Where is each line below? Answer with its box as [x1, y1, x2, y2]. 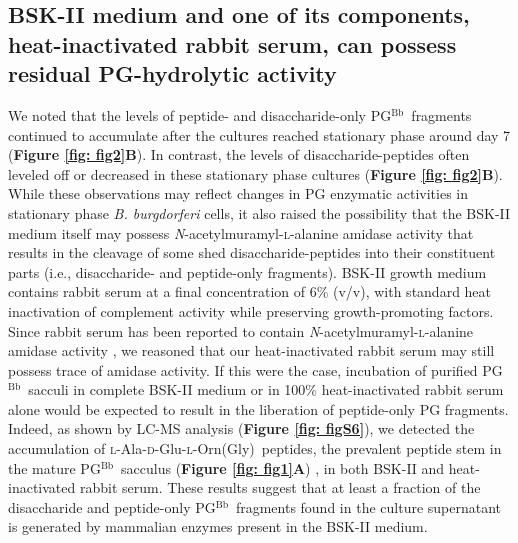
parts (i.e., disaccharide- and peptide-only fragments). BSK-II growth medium [8, 261, 487, 282]
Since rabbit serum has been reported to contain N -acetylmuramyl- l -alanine [8, 320, 474, 341]
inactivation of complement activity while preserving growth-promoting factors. [8, 300, 494, 321]
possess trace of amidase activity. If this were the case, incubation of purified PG [8, 359, 503, 380]
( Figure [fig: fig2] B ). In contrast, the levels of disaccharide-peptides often [8, 144, 470, 165]
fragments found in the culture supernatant [235, 496, 502, 517]
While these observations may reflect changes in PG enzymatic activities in [8, 183, 468, 204]
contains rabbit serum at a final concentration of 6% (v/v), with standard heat [8, 281, 492, 302]
